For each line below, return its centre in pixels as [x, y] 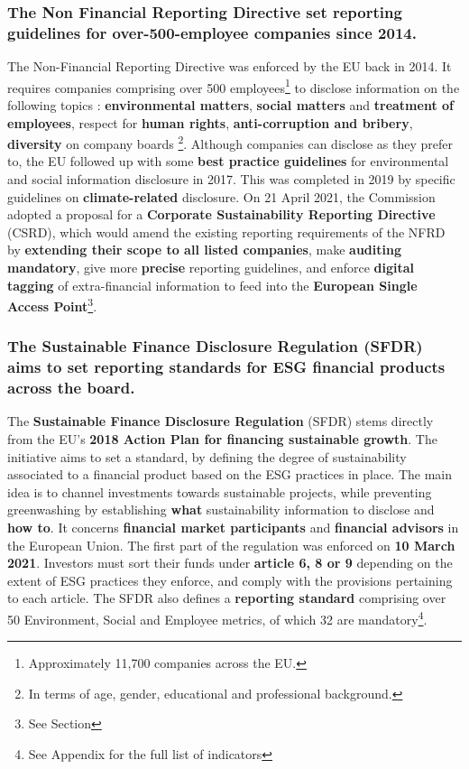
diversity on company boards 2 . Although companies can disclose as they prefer [230, 142]
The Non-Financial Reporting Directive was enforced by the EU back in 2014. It [230, 66]
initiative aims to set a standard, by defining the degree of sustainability [207, 456]
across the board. [71, 388]
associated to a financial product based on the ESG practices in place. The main [230, 474]
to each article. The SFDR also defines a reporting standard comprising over [227, 598]
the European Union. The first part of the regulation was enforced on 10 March [231, 545]
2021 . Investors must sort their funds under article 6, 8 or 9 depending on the [230, 563]
